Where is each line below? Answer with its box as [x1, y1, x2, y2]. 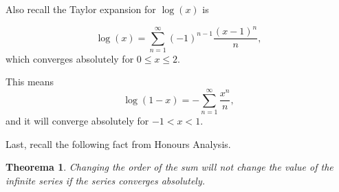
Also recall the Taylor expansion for [6, 2, 156, 16]
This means [6, 74, 54, 89]
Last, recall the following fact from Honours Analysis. [6, 136, 231, 151]
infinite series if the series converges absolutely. [6, 173, 206, 187]
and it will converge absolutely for [6, 114, 149, 128]
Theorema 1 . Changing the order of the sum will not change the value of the [6, 160, 333, 174]
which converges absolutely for [6, 51, 134, 65]
